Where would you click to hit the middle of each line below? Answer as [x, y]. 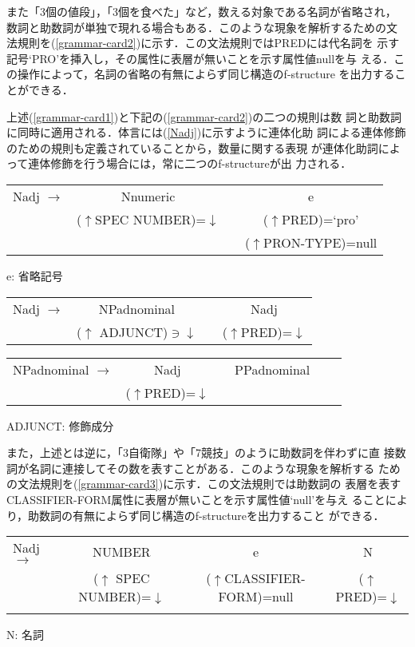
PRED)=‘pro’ [320, 219]
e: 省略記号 [35, 275]
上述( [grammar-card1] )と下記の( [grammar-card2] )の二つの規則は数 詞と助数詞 [204, 116]
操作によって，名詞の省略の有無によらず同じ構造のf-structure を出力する [206, 74]
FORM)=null [256, 597]
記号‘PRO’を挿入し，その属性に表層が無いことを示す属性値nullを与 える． [200, 58]
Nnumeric [148, 196]
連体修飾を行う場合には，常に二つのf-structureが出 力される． [190, 163]
